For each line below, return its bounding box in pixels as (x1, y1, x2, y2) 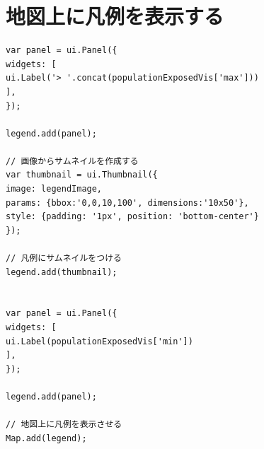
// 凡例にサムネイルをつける (6, 253, 122, 264)
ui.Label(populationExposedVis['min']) (6, 336, 193, 346)
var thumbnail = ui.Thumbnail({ (6, 170, 158, 180)
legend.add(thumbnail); (6, 267, 117, 277)
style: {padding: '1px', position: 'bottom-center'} (6, 211, 259, 222)
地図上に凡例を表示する (6, 1, 224, 30)
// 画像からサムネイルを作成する (6, 156, 139, 166)
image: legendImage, (6, 184, 103, 194)
